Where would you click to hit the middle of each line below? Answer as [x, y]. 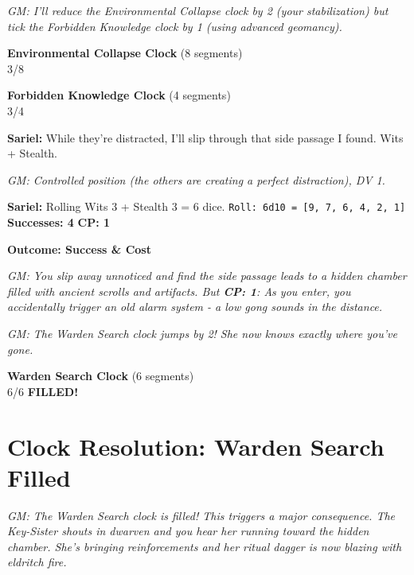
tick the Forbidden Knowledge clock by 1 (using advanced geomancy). [175, 26]
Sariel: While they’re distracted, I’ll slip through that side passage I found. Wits [205, 137]
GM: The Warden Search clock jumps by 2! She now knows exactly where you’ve [202, 333]
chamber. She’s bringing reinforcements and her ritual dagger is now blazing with [205, 546]
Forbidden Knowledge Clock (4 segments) [119, 95]
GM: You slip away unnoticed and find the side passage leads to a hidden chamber [207, 276]
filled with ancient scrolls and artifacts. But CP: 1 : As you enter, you [179, 291]
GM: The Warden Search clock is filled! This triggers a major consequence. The [201, 515]
